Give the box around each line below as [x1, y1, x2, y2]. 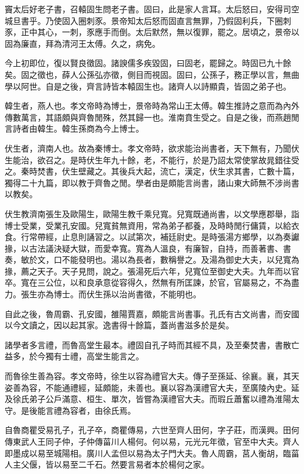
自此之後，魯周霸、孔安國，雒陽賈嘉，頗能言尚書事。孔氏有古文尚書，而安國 [5, 307, 299, 320]
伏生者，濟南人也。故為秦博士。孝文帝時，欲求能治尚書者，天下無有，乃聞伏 [5, 142, 299, 154]
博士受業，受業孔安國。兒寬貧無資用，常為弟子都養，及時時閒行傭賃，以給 [5, 219, 291, 231]
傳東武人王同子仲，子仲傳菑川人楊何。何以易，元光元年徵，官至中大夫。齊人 [5, 435, 299, 447]
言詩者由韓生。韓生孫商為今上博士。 [5, 122, 144, 135]
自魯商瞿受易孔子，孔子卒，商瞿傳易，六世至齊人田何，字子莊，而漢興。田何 [5, 424, 299, 436]
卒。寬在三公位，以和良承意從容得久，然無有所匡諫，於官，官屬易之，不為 [5, 276, 291, 288]
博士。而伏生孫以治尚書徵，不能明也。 [53, 288, 201, 300]
